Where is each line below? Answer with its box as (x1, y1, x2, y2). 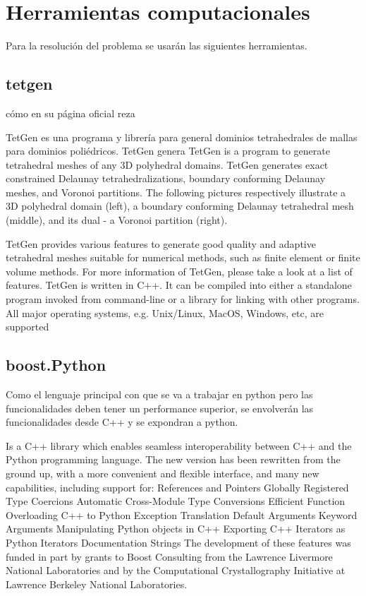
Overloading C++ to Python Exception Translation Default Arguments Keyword (6, 507, 358, 522)
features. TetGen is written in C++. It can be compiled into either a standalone (6, 278, 352, 292)
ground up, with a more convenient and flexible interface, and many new (6, 466, 319, 480)
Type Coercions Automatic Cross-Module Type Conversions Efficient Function (6, 494, 346, 508)
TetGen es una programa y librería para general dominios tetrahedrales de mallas (6, 129, 358, 144)
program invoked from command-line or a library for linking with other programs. (6, 292, 360, 306)
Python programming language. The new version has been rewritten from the (6, 452, 341, 467)
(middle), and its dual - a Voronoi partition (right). (6, 213, 228, 227)
